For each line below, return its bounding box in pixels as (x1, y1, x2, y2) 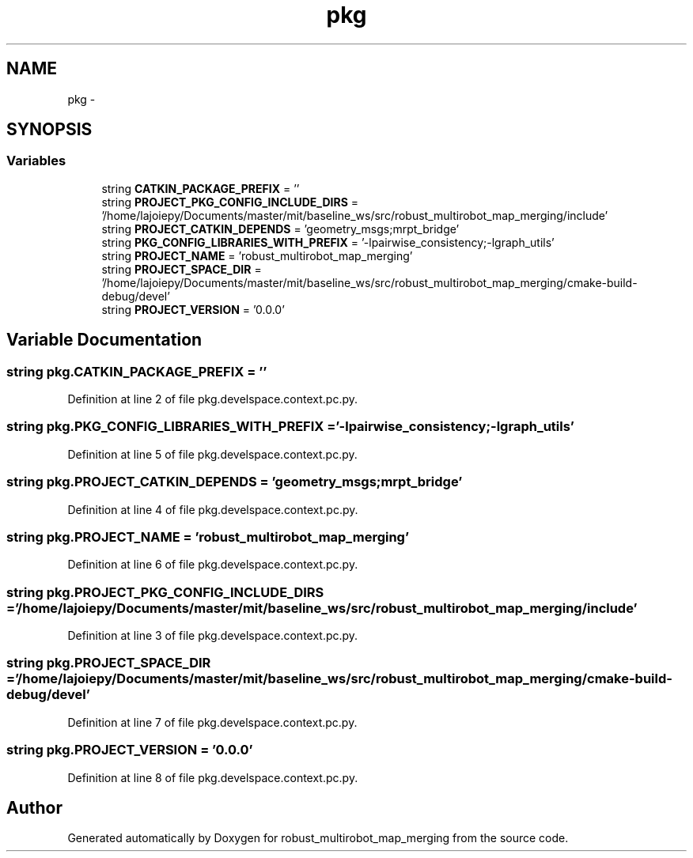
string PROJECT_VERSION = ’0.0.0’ (101, 302, 285, 316)
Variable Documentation (6, 330, 203, 350)
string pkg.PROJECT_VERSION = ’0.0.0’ (6, 742, 253, 758)
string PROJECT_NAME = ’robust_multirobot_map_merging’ (101, 248, 413, 263)
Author (6, 797, 62, 818)
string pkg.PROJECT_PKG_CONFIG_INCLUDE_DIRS (6, 584, 324, 600)
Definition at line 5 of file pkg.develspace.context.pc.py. (67, 447, 358, 461)
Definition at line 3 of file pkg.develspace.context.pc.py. (67, 629, 358, 643)
